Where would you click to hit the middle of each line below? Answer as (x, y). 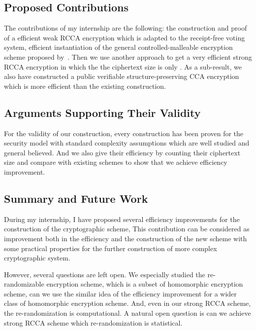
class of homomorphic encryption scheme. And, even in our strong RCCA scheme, (128, 303)
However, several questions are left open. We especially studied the (105, 274)
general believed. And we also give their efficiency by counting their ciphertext (122, 152)
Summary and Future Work (76, 198)
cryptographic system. (37, 258)
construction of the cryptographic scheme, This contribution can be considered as (127, 229)
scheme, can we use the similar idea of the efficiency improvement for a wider (120, 293)
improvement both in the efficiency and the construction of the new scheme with (126, 238)
